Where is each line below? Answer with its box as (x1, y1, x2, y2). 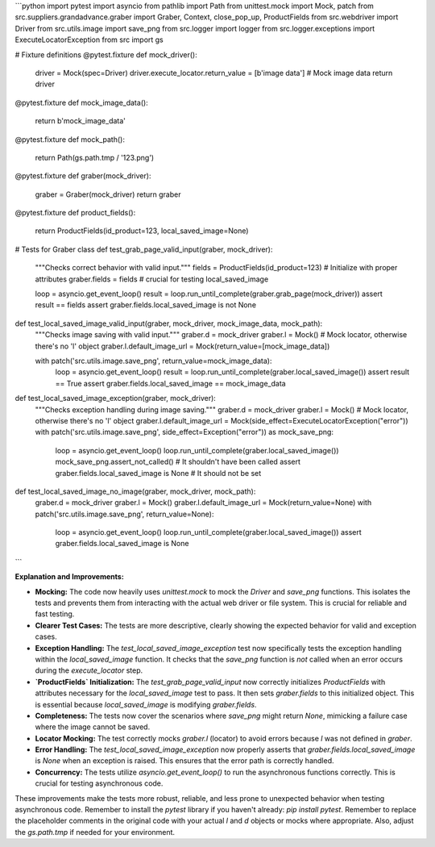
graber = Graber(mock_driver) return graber (35, 190, 181, 199)
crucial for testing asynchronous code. (35, 778, 164, 788)
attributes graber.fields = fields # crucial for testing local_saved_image (35, 274, 269, 284)
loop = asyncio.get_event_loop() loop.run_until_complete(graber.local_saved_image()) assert (55, 528, 362, 537)
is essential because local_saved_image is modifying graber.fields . (35, 699, 257, 709)
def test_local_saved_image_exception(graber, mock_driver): (14, 394, 217, 403)
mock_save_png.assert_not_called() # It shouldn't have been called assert (55, 457, 301, 467)
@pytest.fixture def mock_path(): (14, 134, 125, 144)
